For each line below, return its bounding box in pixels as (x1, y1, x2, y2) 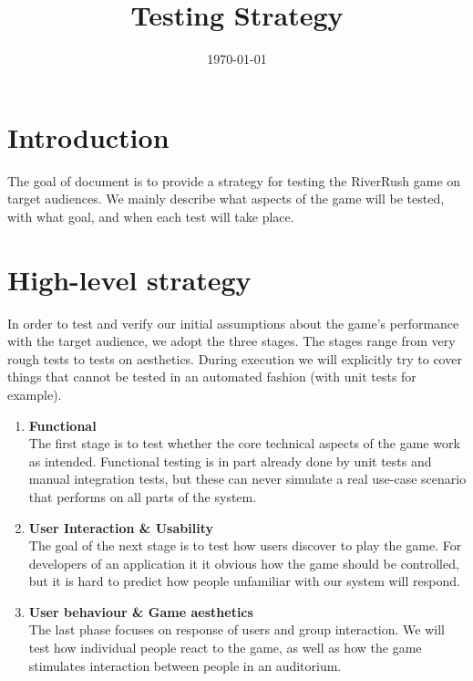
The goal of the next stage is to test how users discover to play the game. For (28, 536, 462, 555)
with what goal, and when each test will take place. (7, 206, 294, 225)
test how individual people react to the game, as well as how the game (28, 638, 422, 657)
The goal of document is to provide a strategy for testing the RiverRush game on (7, 171, 461, 190)
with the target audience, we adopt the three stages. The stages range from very (7, 331, 456, 351)
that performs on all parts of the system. (28, 487, 257, 506)
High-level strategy (7, 260, 252, 298)
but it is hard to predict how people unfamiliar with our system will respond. (28, 571, 460, 591)
